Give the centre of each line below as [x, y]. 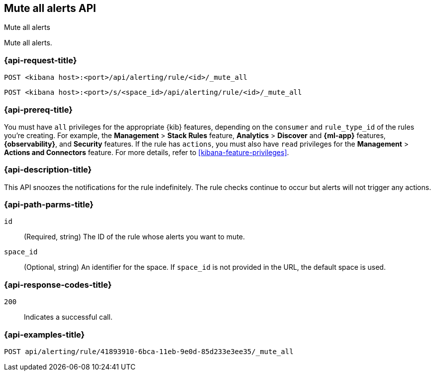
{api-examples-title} [45, 334]
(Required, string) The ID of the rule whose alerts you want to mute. [135, 237]
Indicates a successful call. [68, 317]
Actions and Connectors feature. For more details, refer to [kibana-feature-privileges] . [147, 152]
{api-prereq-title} [38, 109]
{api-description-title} [48, 170]
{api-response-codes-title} [58, 284]
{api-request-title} [41, 60]
